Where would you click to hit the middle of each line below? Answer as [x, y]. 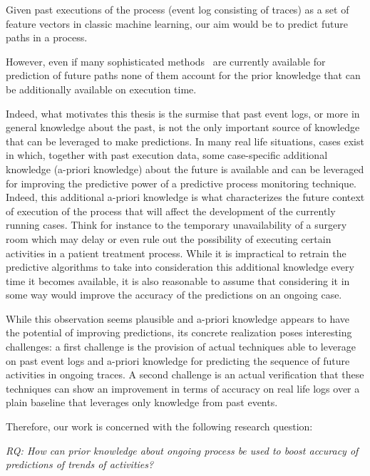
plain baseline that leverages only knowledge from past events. [142, 402]
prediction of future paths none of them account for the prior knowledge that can [183, 75]
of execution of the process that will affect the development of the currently [171, 211]
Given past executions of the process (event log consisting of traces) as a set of [178, 9]
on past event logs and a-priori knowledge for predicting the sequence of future [178, 360]
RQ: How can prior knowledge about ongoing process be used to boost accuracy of [182, 450]
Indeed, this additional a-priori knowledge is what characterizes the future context [185, 197]
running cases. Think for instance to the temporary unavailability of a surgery [176, 225]
